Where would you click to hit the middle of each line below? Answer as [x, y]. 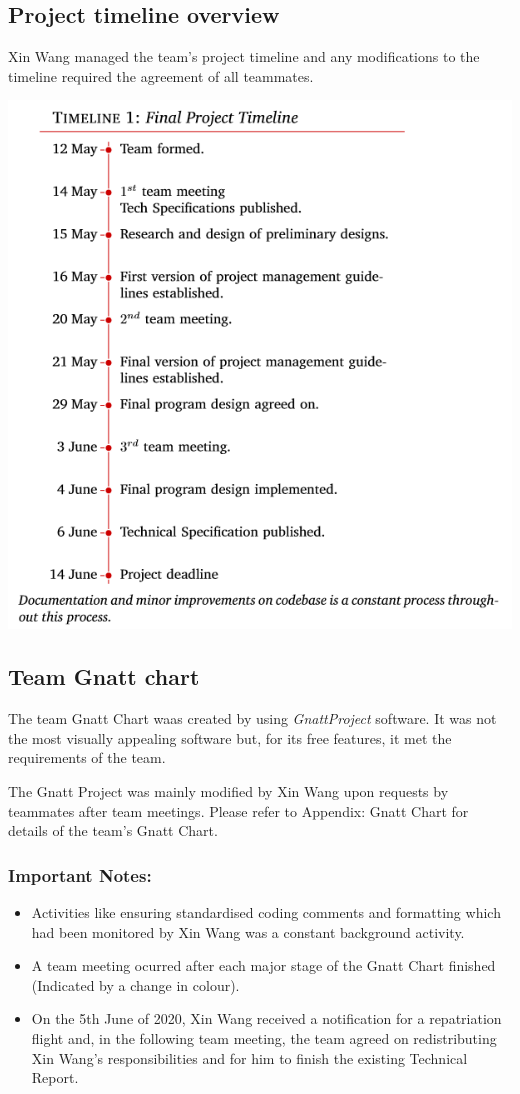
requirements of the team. [87, 757]
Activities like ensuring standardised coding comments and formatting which [266, 912]
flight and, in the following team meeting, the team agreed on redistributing [264, 1038]
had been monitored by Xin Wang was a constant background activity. [248, 931]
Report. [55, 1077]
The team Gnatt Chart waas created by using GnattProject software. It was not [252, 718]
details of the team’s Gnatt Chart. [113, 830]
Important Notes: [80, 874]
